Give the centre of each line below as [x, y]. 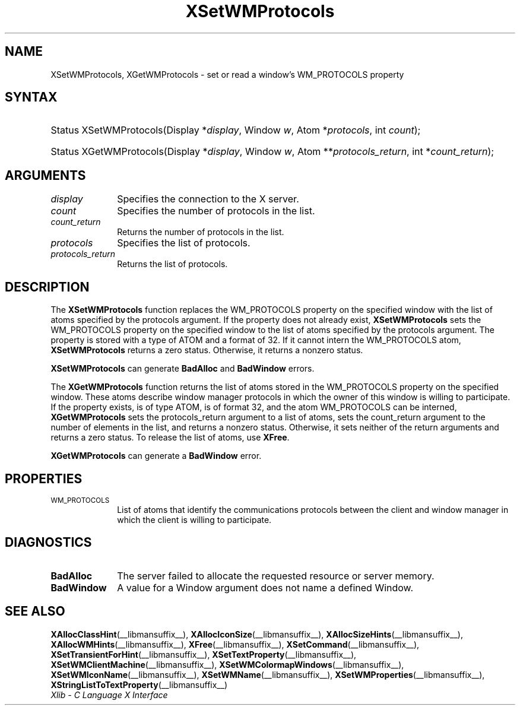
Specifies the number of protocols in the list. [216, 211]
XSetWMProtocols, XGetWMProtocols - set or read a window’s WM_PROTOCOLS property [227, 74]
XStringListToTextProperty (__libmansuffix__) [139, 684]
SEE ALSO [35, 611]
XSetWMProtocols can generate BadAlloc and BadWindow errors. [183, 369]
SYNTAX [31, 97]
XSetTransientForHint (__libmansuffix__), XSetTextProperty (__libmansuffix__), [204, 654]
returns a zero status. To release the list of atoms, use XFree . [170, 438]
